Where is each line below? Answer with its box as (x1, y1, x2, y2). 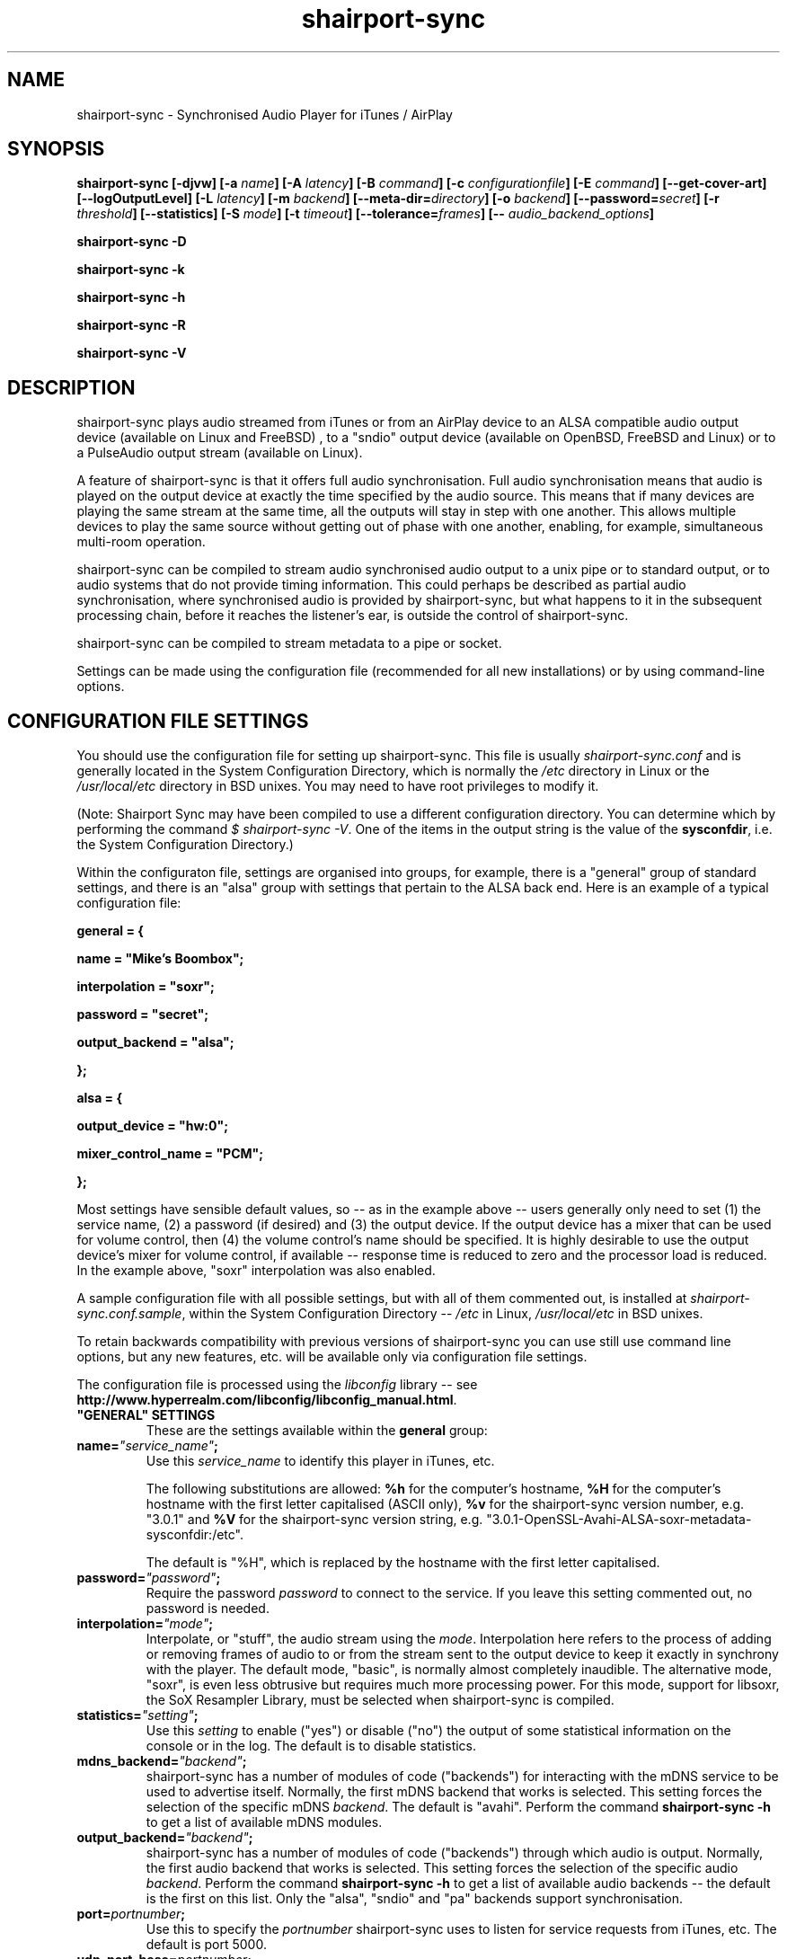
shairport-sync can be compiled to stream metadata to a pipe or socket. (76, 635, 502, 652)
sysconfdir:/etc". (146, 1527, 243, 1543)
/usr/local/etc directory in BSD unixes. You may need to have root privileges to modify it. (76, 778, 599, 794)
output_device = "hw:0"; (76, 1118, 228, 1134)
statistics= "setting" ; (76, 1707, 199, 1724)
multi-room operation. (76, 534, 206, 550)
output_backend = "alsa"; (76, 1034, 234, 1050)
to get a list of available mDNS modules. (146, 1814, 383, 1830)
